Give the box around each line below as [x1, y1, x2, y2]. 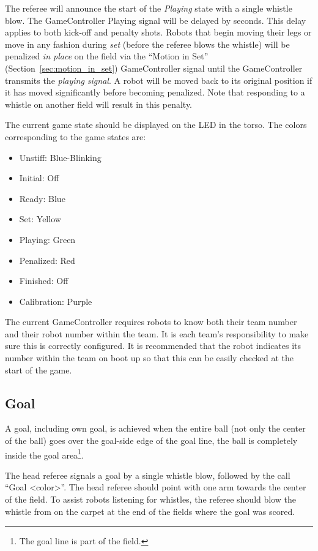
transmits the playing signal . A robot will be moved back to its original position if [5, 73, 312, 86]
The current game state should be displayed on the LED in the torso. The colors [5, 118, 307, 131]
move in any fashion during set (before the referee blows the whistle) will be [5, 37, 290, 50]
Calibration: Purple [19, 294, 92, 307]
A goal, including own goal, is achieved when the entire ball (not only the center [5, 422, 306, 435]
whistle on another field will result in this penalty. [5, 97, 193, 110]
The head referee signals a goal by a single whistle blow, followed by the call [5, 468, 290, 481]
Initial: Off [19, 171, 59, 184]
